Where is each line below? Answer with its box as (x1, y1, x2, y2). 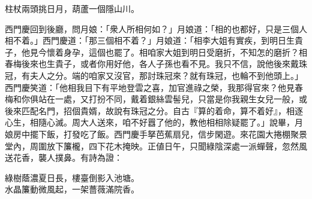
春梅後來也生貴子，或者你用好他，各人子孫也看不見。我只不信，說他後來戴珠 (5, 57, 307, 70)
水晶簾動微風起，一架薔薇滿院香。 (5, 183, 139, 195)
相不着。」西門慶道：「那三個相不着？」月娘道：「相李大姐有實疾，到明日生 (5, 34, 295, 47)
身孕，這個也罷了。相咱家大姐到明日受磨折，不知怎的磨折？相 (63, 45, 307, 58)
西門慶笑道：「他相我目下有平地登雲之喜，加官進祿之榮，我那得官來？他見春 (5, 81, 303, 93)
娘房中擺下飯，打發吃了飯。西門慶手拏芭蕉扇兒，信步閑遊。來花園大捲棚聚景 (5, 127, 307, 140)
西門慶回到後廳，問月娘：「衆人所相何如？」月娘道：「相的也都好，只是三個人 (5, 22, 307, 35)
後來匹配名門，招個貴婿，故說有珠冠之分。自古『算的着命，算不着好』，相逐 (5, 104, 303, 117)
